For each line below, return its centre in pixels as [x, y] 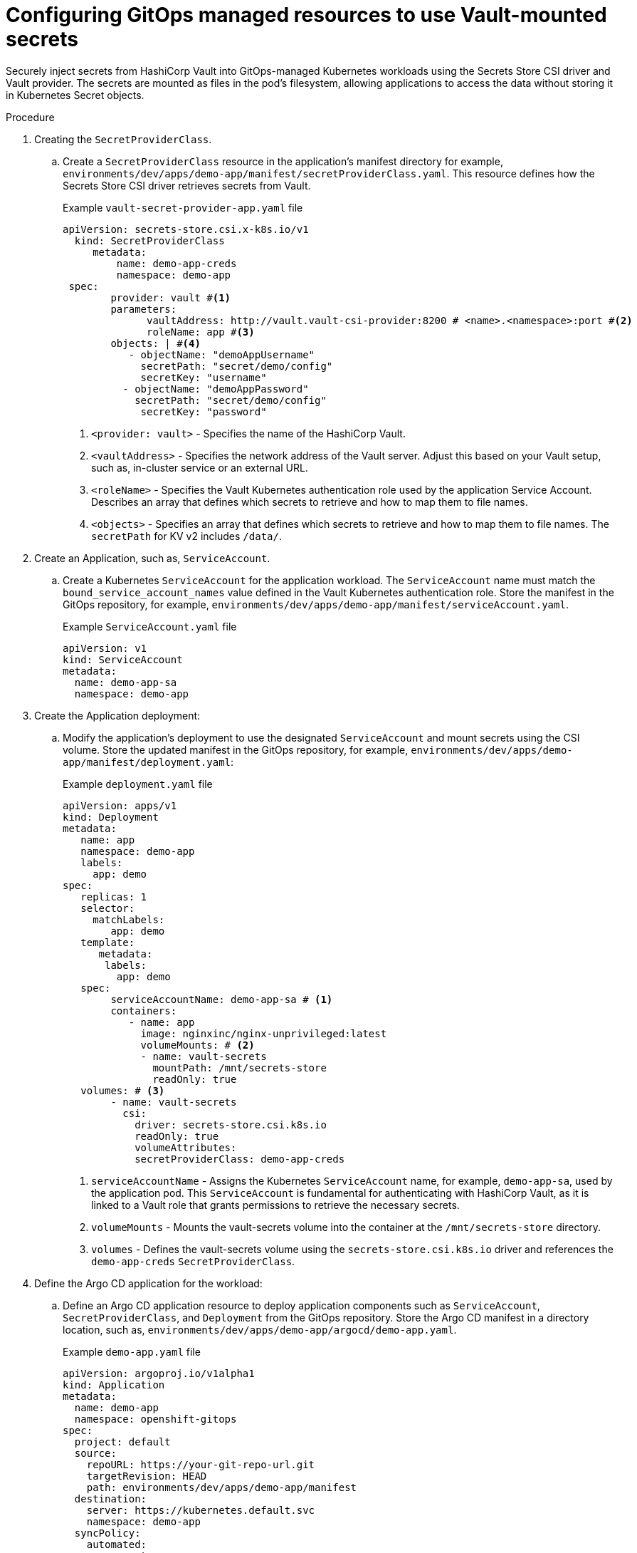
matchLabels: [129, 919]
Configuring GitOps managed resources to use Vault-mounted [306, 15]
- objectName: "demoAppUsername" [222, 354]
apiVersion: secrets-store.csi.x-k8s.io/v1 [186, 229]
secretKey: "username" [204, 377]
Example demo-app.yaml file [132, 1351]
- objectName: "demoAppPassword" [216, 389]
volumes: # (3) [123, 1090]
